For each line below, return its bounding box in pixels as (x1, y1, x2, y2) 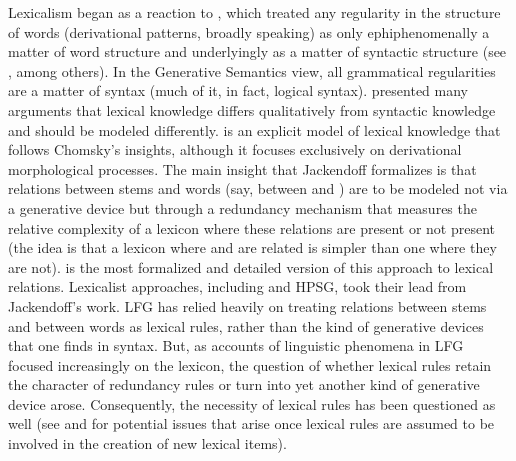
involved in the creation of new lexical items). (8, 433, 287, 454)
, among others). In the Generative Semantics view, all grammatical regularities (8, 60, 496, 81)
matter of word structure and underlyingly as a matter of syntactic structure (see (8, 41, 507, 62)
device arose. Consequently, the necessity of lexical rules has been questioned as (8, 393, 496, 414)
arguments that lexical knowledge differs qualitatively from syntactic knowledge (8, 99, 496, 120)
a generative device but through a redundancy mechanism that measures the (8, 197, 477, 218)
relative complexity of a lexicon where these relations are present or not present (8, 217, 496, 238)
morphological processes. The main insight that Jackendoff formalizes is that (8, 158, 477, 179)
